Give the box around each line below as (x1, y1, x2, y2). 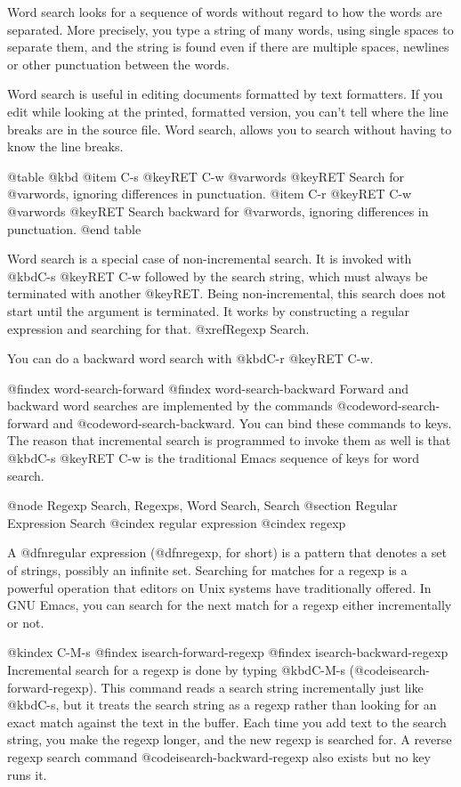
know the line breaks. (7, 137, 124, 156)
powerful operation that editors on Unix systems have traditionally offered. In (7, 578, 432, 596)
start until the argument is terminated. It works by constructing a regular (7, 301, 410, 320)
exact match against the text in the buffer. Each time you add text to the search (7, 712, 447, 731)
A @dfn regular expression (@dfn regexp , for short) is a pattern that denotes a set (7, 543, 447, 562)
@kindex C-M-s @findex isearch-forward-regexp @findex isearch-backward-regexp (7, 643, 449, 661)
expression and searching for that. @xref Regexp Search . (7, 319, 310, 337)
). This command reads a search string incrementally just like (88, 677, 424, 696)
